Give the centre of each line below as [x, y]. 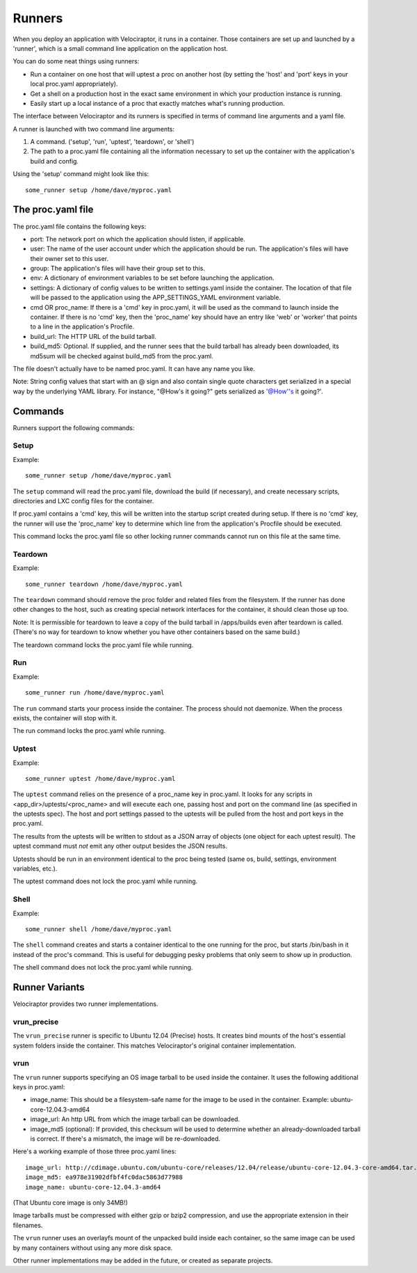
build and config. [55, 161]
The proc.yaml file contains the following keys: [80, 226]
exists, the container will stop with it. [65, 718]
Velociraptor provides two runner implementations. [85, 1004]
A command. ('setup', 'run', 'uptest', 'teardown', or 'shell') [112, 142]
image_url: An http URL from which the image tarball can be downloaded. [135, 1119]
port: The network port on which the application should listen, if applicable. [138, 239]
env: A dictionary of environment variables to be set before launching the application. [152, 278]
